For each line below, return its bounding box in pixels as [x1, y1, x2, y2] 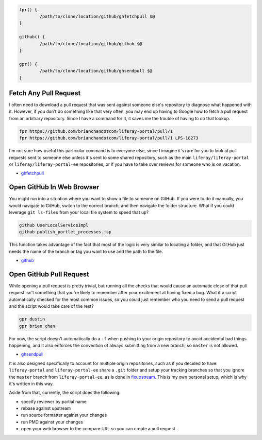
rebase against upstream [21, 405, 71, 411]
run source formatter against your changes [21, 412, 107, 418]
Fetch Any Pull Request [9, 89, 81, 97]
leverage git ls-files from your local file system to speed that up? [9, 210, 149, 215]
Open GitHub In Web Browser [9, 183, 99, 192]
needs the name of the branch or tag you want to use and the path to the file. [9, 248, 163, 254]
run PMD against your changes [21, 419, 83, 425]
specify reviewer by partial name [21, 399, 87, 405]
